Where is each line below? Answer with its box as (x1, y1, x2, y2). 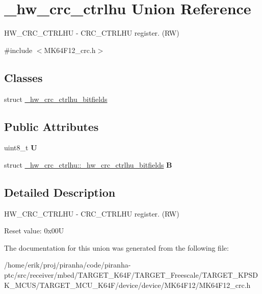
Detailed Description (4, 184, 116, 200)
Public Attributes (4, 118, 99, 134)
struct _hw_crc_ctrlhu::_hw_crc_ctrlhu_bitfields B (4, 159, 172, 170)
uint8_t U (4, 142, 37, 153)
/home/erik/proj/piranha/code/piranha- (4, 259, 131, 270)
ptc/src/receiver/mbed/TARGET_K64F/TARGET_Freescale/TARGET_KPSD (4, 270, 258, 280)
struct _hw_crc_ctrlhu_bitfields (4, 93, 108, 104)
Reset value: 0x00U (4, 225, 64, 236)
